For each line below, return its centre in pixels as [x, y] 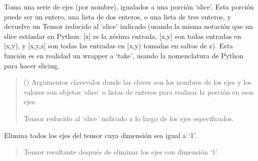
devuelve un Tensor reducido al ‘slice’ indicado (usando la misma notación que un [129, 26]
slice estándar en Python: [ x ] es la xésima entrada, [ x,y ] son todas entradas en [123, 36]
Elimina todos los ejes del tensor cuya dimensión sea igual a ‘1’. [100, 135]
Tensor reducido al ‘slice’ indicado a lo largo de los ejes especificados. [129, 118]
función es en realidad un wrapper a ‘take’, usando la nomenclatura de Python [124, 55]
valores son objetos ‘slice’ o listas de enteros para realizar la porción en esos [139, 91]
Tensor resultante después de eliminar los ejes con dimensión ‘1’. [121, 152]
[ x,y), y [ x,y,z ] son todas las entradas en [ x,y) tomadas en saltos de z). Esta [119, 46]
